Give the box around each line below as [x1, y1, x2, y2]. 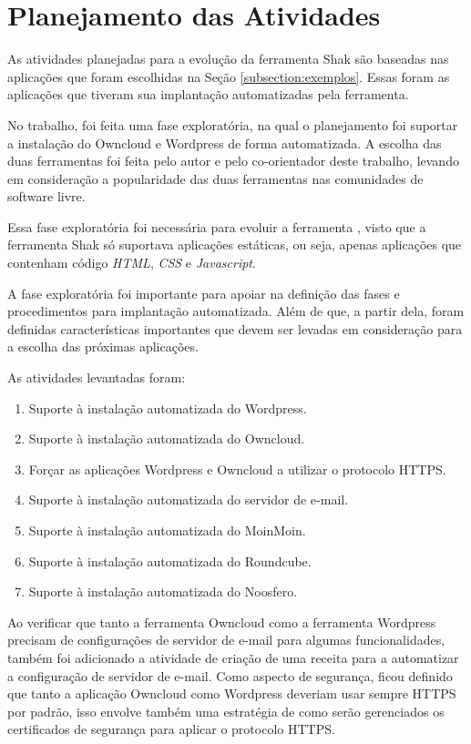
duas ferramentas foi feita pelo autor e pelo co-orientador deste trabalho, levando [7, 151, 459, 170]
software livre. [7, 187, 86, 206]
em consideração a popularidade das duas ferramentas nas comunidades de [7, 168, 424, 188]
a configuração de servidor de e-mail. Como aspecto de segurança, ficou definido [7, 666, 453, 685]
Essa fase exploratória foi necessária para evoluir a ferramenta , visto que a [7, 217, 426, 236]
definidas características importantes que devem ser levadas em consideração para [7, 319, 463, 338]
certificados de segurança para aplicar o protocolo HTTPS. [7, 719, 335, 739]
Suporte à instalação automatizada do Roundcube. [28, 551, 312, 570]
